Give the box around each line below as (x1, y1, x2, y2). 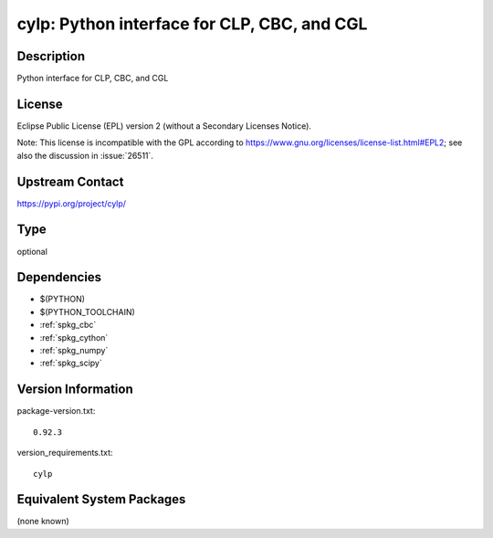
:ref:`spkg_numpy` (39, 345, 109, 356)
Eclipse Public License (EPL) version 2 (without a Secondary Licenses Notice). (16, 120, 312, 132)
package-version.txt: (16, 406, 96, 417)
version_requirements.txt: (16, 448, 113, 459)
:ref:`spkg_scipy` (39, 357, 102, 369)
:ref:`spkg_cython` (39, 332, 109, 343)
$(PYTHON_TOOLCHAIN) (39, 306, 136, 317)
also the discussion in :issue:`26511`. (16, 150, 154, 161)
